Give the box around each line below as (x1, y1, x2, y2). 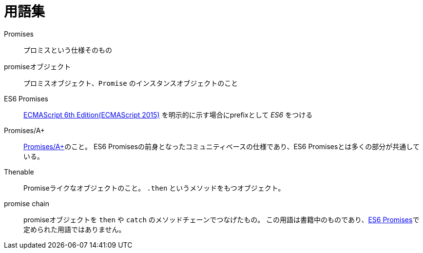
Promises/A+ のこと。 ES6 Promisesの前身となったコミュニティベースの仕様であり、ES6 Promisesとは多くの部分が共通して (23, 142, 420, 151)
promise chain (4, 199, 49, 208)
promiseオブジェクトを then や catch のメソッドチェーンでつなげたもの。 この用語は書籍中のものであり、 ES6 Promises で (23, 215, 420, 224)
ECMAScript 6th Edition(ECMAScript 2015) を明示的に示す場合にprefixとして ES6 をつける (23, 110, 313, 119)
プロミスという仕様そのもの (23, 45, 112, 54)
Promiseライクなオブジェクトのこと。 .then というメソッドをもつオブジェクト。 (23, 183, 285, 192)
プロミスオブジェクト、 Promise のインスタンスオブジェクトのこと (23, 78, 238, 87)
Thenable (4, 167, 34, 176)
